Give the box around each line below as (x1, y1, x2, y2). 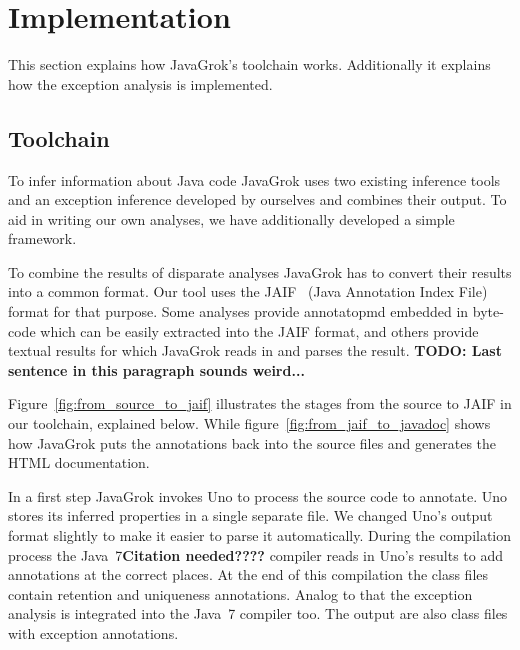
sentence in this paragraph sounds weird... (8, 359, 305, 380)
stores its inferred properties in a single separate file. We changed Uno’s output (8, 505, 493, 526)
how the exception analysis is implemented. (8, 73, 273, 94)
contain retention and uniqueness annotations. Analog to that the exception (8, 583, 473, 604)
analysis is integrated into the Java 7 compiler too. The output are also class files (8, 603, 508, 624)
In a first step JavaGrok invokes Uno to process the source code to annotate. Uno (8, 485, 508, 506)
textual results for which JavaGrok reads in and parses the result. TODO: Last (8, 340, 502, 361)
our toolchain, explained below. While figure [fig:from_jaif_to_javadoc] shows (8, 413, 491, 434)
